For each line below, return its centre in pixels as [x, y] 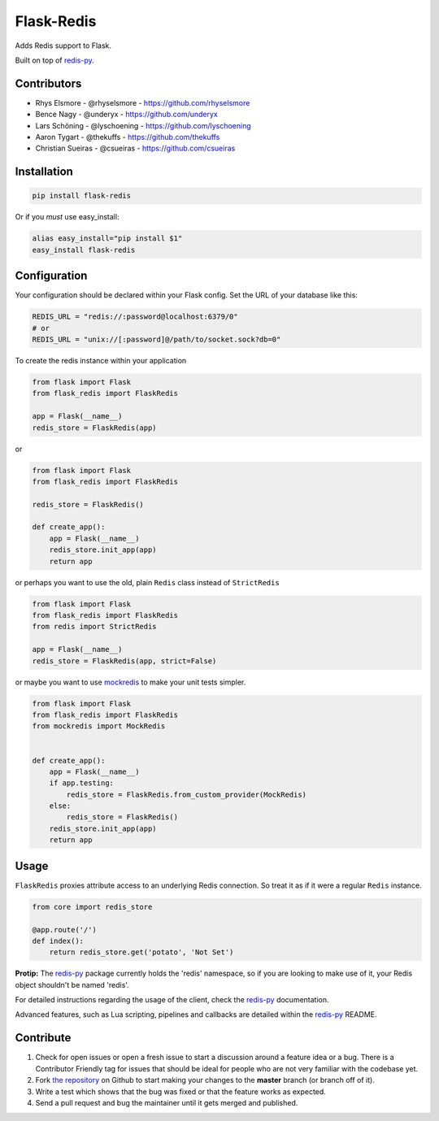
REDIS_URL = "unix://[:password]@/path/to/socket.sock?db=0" [156, 340]
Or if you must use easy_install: [67, 217]
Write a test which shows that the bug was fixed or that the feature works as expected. [181, 1091]
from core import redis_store [92, 907]
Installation [44, 172]
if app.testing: [81, 783]
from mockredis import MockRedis [99, 726]
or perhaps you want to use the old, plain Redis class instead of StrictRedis [147, 582]
